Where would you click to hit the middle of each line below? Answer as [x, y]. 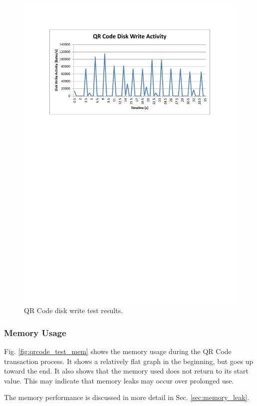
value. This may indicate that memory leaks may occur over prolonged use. [119, 380]
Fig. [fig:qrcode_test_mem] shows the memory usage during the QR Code [118, 351]
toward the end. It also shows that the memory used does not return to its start [126, 371]
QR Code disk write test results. [74, 310]
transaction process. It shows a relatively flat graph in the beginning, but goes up [129, 361]
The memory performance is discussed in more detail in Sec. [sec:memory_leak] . [127, 397]
